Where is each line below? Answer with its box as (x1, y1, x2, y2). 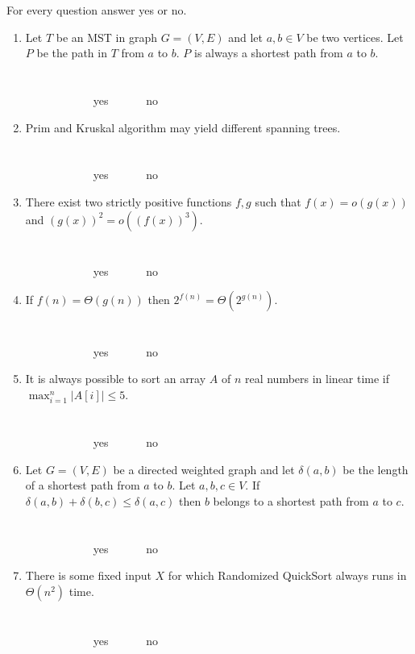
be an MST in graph (56, 28, 158, 45)
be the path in (36, 44, 107, 61)
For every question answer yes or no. (6, 2, 187, 18)
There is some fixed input (25, 567, 151, 584)
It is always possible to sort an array (25, 370, 206, 387)
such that (255, 193, 301, 210)
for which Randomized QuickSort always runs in (168, 567, 407, 584)
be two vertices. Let (306, 28, 404, 45)
